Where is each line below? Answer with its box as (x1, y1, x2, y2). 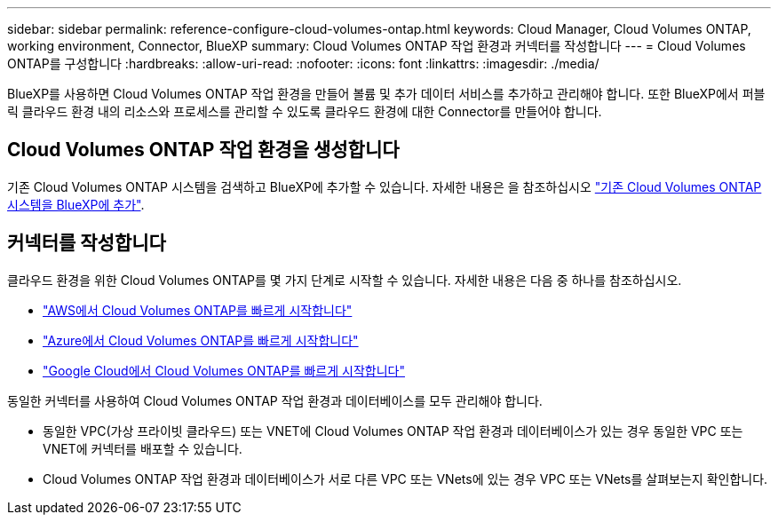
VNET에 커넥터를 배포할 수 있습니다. (43, 440, 242, 456)
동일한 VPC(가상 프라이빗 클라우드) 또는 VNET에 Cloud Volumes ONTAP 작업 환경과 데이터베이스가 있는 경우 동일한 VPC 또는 (43, 423, 743, 439)
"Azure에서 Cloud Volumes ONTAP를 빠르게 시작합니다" (43, 332, 359, 348)
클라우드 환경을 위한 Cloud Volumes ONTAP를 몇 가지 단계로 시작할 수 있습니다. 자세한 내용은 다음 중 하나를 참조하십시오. (7, 272, 682, 288)
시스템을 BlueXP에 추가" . (7, 196, 145, 212)
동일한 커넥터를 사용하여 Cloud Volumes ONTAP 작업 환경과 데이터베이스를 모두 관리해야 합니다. (7, 392, 543, 408)
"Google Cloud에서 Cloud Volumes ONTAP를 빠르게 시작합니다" (43, 362, 405, 378)
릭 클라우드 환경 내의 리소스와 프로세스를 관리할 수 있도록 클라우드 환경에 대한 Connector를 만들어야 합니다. (7, 104, 602, 119)
